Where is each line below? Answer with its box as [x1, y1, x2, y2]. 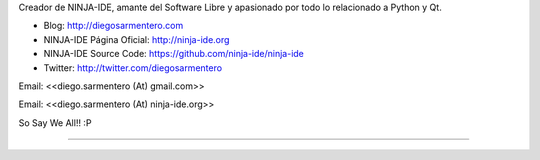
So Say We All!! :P [18, 116, 92, 129]
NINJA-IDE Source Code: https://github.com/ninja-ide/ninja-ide [43, 48, 305, 60]
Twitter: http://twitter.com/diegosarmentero [43, 61, 223, 74]
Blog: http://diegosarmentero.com [43, 20, 184, 32]
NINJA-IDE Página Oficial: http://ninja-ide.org [43, 33, 230, 45]
